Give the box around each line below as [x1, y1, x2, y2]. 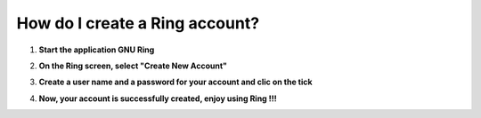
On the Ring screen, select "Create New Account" [38, 60, 227, 71]
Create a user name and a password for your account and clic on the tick [38, 76, 313, 88]
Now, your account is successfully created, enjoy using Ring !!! [38, 93, 277, 104]
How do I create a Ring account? [16, 13, 260, 33]
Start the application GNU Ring [38, 44, 155, 55]
